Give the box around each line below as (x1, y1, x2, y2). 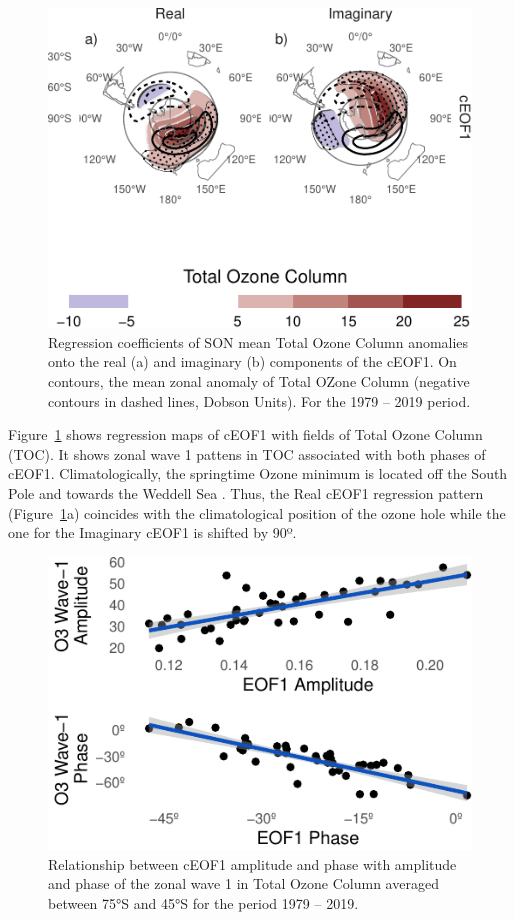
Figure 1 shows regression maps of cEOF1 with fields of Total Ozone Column (8, 424, 483, 445)
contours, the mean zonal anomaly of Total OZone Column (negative (48, 370, 470, 391)
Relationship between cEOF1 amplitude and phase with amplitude (48, 853, 457, 874)
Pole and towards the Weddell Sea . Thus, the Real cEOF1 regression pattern (8, 482, 484, 503)
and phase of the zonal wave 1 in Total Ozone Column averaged (48, 873, 439, 894)
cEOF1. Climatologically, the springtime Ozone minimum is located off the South (8, 463, 508, 484)
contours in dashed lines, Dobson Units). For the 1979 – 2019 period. (48, 390, 471, 411)
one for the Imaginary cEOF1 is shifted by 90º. (8, 522, 297, 543)
